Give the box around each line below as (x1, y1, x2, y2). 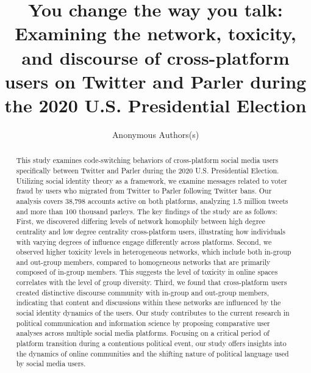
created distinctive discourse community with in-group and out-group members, (16, 287, 270, 297)
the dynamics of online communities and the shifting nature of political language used (16, 348, 289, 358)
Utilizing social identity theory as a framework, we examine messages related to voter (16, 175, 287, 186)
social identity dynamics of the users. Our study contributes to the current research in (16, 308, 290, 318)
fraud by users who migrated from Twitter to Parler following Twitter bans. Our (16, 186, 272, 196)
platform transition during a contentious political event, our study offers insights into (16, 338, 287, 349)
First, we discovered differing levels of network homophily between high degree (16, 216, 265, 226)
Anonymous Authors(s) (112, 128, 199, 140)
